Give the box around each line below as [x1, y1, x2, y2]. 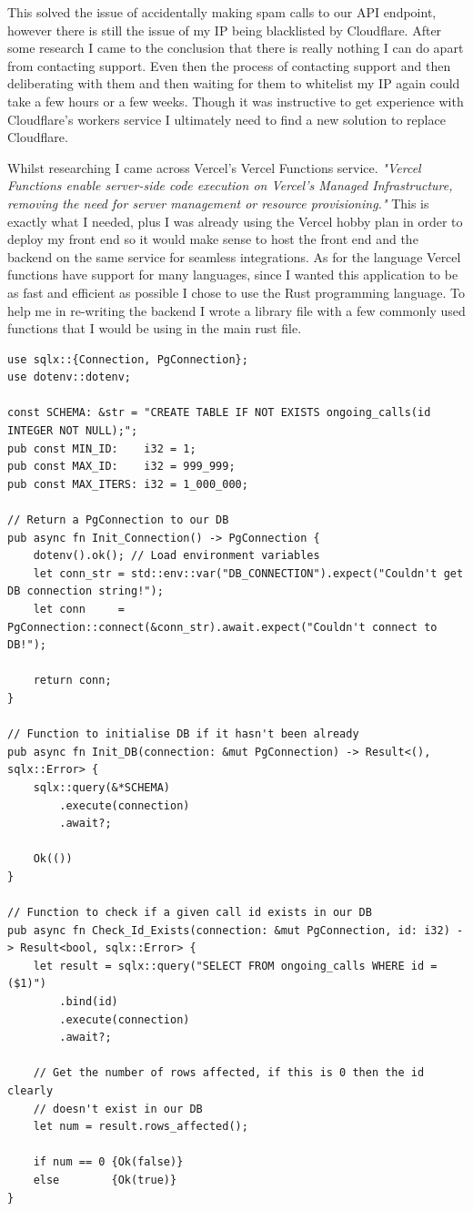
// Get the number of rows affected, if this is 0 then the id [33, 1066, 425, 1080]
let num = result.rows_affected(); [33, 1120, 248, 1134]
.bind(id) [59, 995, 118, 1009]
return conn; [33, 674, 112, 687]
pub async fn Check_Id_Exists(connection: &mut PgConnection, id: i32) [7, 923, 450, 937]
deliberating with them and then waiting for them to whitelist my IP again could [7, 74, 460, 93]
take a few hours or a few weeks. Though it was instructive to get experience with [7, 91, 464, 110]
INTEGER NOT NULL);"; [7, 424, 138, 438]
